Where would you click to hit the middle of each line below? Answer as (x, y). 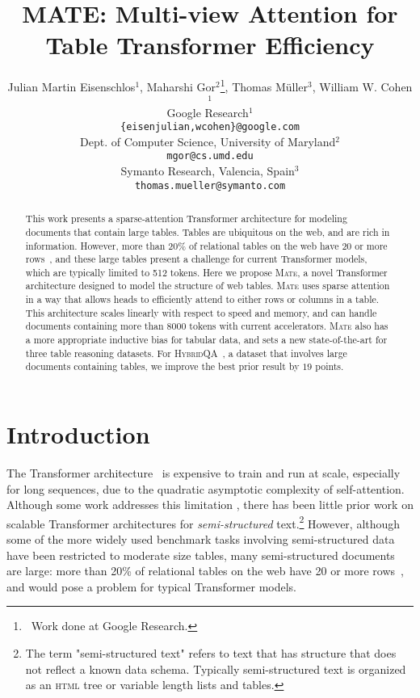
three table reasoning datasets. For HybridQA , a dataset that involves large (186, 353)
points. (330, 366)
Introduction (78, 434)
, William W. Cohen (362, 86)
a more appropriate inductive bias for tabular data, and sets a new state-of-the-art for (206, 340)
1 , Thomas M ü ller (264, 85)
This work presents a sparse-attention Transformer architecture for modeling (186, 219)
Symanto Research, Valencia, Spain (208, 171)
